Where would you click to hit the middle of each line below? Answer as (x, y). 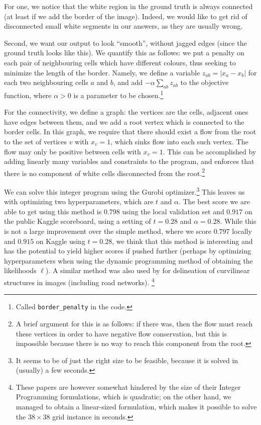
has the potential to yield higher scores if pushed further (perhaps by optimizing (128, 251)
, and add (128, 82)
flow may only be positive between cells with (73, 151)
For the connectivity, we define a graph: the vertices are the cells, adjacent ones (126, 112)
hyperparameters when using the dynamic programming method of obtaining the (128, 260)
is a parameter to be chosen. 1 (118, 94)
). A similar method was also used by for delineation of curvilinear (148, 270)
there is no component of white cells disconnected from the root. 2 (105, 172)
